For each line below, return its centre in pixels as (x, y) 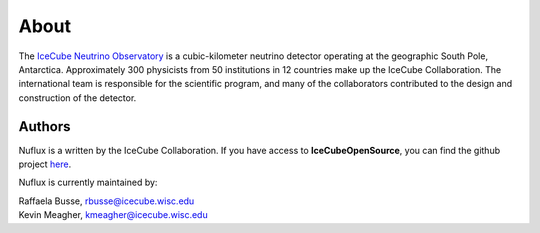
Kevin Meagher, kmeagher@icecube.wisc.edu (113, 215)
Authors (44, 126)
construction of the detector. (77, 97)
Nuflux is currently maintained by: (88, 182)
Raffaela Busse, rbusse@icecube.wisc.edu (106, 201)
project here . (45, 164)
